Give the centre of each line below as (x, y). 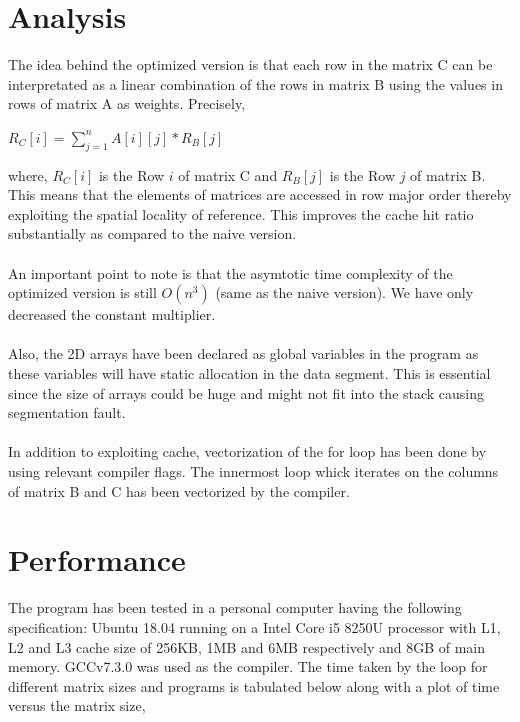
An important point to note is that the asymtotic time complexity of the (230, 272)
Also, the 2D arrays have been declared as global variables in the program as (243, 353)
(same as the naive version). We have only (344, 292)
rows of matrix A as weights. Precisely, (127, 103)
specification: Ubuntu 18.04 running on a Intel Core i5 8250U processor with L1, (254, 626)
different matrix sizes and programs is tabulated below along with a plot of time (254, 685)
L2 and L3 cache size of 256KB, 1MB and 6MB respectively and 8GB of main (247, 646)
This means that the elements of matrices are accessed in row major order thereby (260, 194)
